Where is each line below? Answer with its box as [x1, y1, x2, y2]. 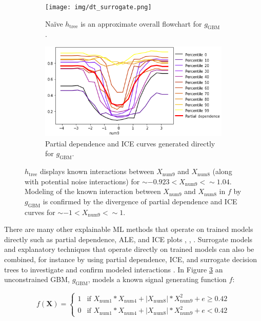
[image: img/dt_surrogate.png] [45, 4, 152, 11]
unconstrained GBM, [4, 274, 70, 285]
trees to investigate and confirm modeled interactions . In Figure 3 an [4, 264, 223, 274]
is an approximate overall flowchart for [81, 18, 202, 29]
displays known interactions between [39, 166, 154, 177]
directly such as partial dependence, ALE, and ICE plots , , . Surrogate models [4, 233, 253, 244]
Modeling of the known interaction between [25, 186, 161, 197]
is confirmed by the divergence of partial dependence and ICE [43, 196, 237, 206]
